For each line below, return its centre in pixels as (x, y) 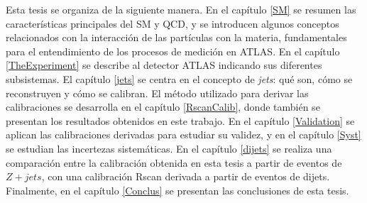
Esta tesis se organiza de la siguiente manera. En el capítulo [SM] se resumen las (181, 9)
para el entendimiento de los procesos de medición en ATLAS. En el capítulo (173, 51)
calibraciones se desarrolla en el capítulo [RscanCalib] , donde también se (163, 107)
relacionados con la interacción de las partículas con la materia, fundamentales (176, 37)
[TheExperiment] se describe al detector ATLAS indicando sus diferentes (164, 65)
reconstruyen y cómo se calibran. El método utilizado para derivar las (157, 93)
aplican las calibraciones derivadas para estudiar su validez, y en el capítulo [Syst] (183, 135)
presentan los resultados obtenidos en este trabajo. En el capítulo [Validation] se (180, 120)
